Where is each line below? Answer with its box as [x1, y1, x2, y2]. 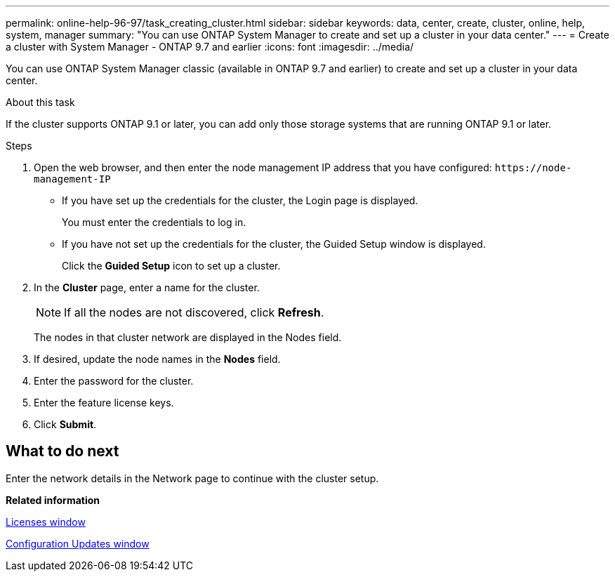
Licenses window [6, 515, 86, 528]
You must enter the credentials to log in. [62, 216, 246, 228]
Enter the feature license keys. [34, 397, 174, 409]
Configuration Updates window [6, 537, 150, 550]
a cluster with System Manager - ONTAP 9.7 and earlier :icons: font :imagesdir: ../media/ [6, 41, 414, 53]
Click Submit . [34, 418, 97, 430]
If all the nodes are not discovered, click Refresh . [64, 305, 324, 319]
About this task [6, 96, 75, 108]
